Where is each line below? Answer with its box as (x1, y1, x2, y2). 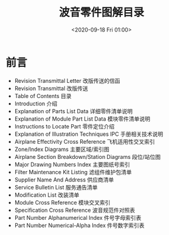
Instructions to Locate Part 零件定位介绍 (14, 122, 115, 130)
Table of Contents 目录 (14, 92, 72, 99)
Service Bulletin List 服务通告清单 (14, 183, 98, 191)
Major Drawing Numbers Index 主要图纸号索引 (14, 161, 130, 168)
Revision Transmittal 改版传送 (14, 85, 89, 92)
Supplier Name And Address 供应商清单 (14, 176, 114, 183)
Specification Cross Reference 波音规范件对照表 (14, 206, 135, 214)
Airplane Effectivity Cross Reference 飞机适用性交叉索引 (14, 138, 156, 145)
